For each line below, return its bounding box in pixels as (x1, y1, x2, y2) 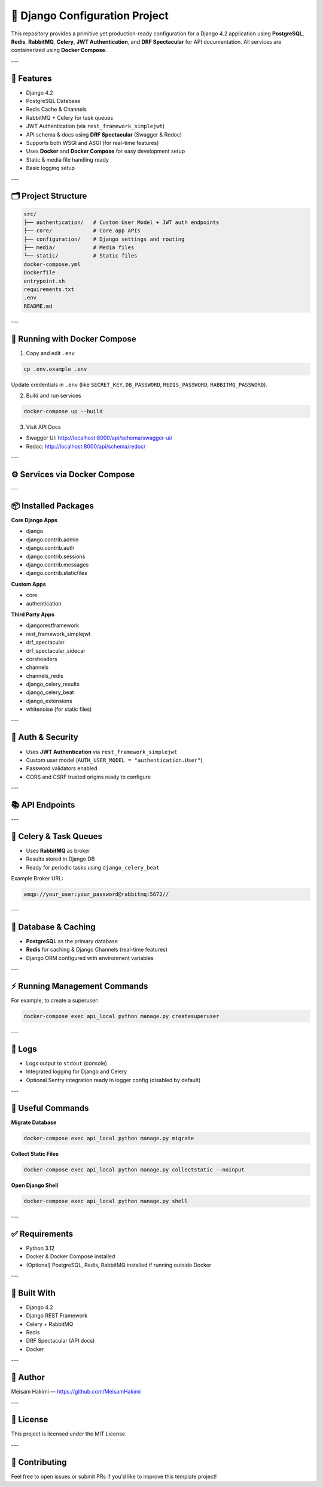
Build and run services (26, 392, 81, 399)
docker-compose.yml (23, 261, 81, 268)
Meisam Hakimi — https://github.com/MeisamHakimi (11, 1388, 141, 1395)
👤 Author (11, 1372, 45, 1383)
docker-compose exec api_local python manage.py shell (23, 1198, 188, 1204)
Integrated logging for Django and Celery (26, 1068, 127, 1075)
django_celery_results (26, 680, 80, 688)
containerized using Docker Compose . (11, 47, 107, 54)
